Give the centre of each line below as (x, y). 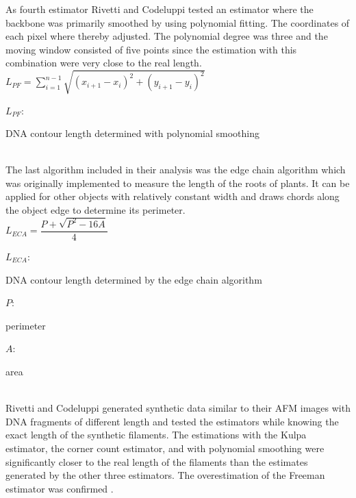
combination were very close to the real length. (104, 63)
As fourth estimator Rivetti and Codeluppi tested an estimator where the (160, 9)
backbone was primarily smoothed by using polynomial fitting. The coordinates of (178, 22)
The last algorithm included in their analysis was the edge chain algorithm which (176, 170)
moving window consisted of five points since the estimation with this (151, 49)
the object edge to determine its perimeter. (96, 210)
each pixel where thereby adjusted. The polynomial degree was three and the (167, 36)
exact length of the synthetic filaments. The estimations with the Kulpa (156, 435)
